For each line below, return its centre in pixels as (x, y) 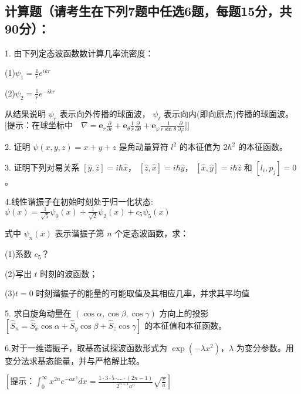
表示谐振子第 (80, 233)
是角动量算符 (143, 147)
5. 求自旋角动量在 (38, 313)
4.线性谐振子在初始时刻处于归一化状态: (79, 201)
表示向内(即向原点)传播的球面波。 (228, 113)
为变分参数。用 (265, 347)
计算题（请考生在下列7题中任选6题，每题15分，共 (148, 11)
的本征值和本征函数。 (186, 325)
